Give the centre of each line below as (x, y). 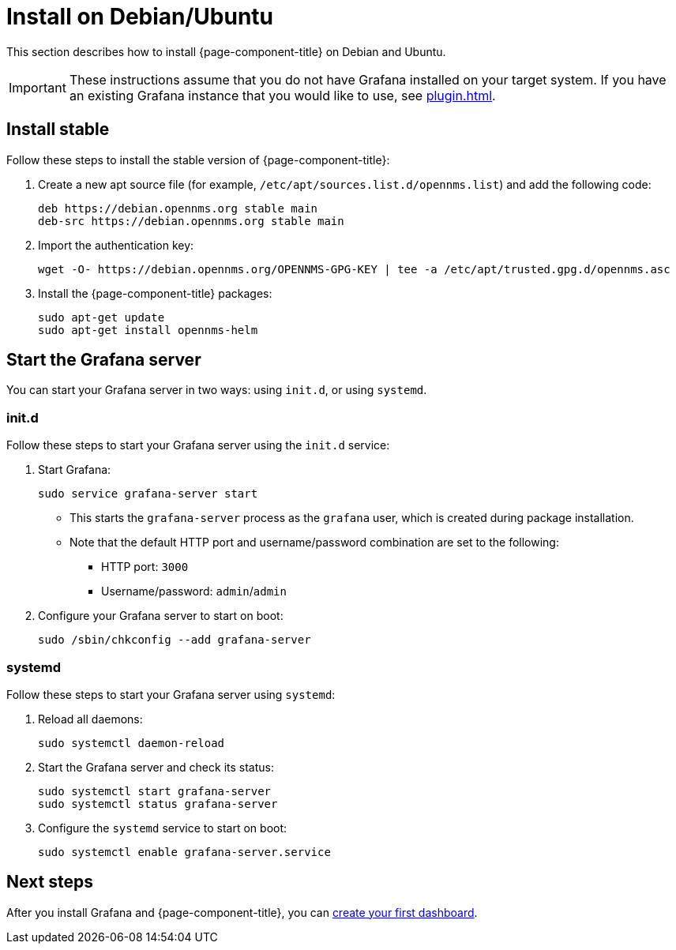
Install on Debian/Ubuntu (140, 17)
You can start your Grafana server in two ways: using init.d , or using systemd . (217, 390)
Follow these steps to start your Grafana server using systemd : (171, 694)
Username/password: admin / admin (194, 591)
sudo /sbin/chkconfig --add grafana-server (175, 640)
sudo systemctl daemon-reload (131, 743)
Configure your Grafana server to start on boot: (161, 616)
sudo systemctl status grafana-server (158, 804)
